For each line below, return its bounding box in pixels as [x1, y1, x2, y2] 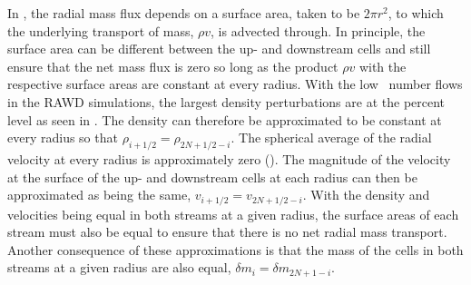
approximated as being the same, [7, 185, 191, 204]
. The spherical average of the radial [231, 128, 432, 147]
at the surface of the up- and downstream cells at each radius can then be [7, 167, 417, 186]
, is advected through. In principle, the [211, 21, 426, 40]
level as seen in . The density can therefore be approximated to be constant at [7, 110, 442, 129]
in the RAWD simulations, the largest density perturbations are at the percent [7, 92, 446, 111]
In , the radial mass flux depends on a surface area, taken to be [7, 4, 360, 22]
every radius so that [7, 128, 118, 147]
